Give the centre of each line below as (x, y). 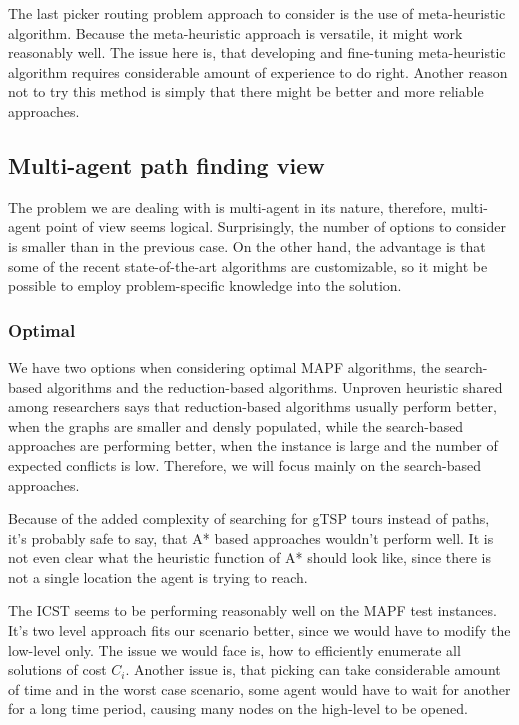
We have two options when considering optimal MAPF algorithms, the (224, 366)
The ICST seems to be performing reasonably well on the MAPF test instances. (252, 610)
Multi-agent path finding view (166, 164)
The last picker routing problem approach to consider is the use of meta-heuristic (257, 13)
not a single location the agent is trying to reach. (158, 576)
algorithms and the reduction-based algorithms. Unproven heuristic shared (274, 386)
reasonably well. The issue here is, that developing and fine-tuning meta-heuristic (257, 52)
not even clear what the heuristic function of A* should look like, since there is (250, 557)
